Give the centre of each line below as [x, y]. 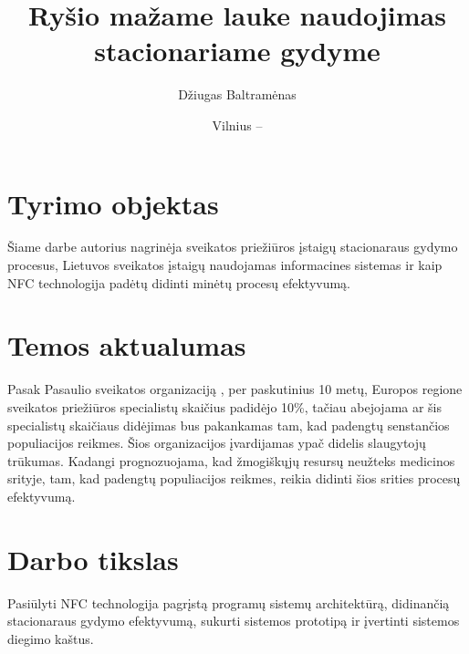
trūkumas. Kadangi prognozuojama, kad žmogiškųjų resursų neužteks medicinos [231, 460]
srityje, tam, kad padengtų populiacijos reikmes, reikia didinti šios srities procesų [234, 478]
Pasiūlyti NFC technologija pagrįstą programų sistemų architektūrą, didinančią [229, 602]
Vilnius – [237, 125]
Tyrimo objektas [113, 203]
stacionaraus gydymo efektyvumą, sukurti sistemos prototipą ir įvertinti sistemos [234, 621]
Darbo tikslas [93, 559]
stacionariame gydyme [237, 51]
